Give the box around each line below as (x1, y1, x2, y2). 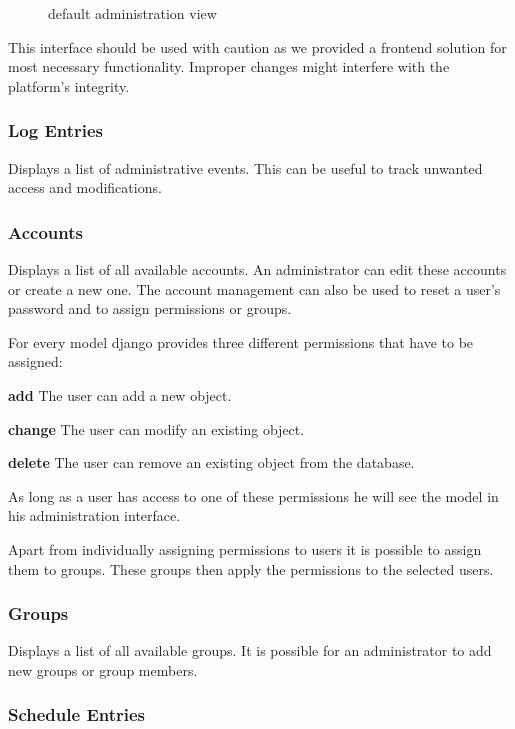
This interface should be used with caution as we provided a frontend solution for (8, 36, 507, 57)
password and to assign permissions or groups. (8, 298, 292, 319)
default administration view (48, 3, 217, 23)
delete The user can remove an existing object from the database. (8, 452, 415, 473)
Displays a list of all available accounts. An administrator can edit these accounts (8, 259, 507, 279)
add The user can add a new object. (8, 384, 232, 405)
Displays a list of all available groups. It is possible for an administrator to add (8, 640, 492, 661)
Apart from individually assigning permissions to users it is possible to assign (8, 538, 482, 559)
